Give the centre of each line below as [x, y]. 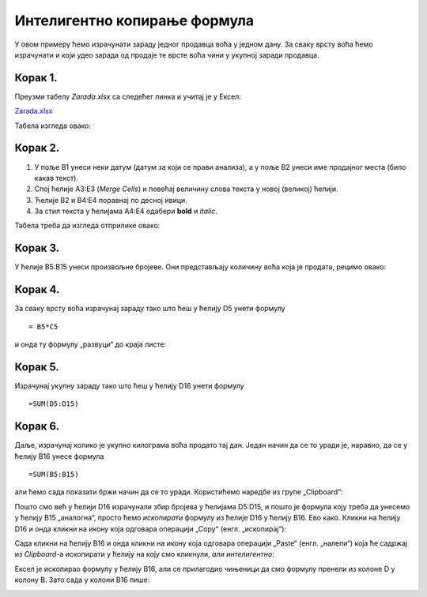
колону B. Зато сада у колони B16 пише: [82, 580]
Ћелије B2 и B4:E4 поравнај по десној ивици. [111, 200]
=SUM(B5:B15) [54, 475]
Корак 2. [37, 148]
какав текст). [57, 178]
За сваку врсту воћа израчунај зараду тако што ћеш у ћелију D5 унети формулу [150, 309]
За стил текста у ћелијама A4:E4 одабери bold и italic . [126, 211]
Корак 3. [37, 248]
